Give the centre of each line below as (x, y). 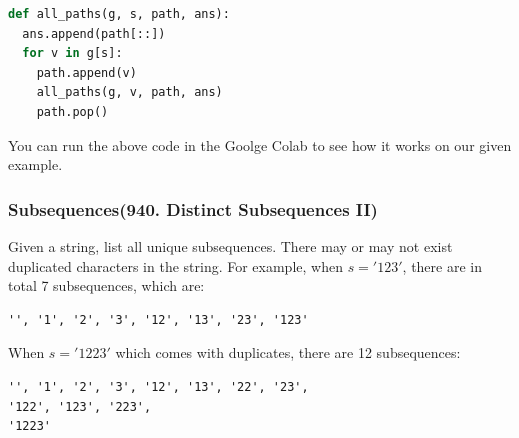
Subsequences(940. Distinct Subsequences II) (193, 208)
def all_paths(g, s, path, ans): (119, 14)
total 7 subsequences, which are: (106, 285)
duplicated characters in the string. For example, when (175, 265)
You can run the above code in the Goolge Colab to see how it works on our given (260, 144)
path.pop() (72, 111)
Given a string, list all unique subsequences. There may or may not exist (230, 245)
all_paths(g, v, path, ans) (129, 92)
